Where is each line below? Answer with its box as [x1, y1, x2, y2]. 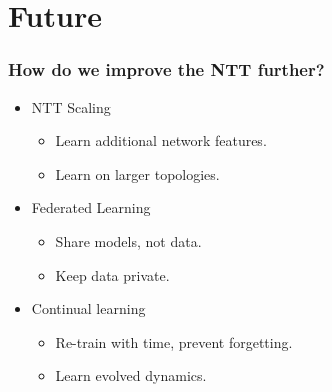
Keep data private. [55, 264, 170, 285]
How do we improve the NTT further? [8, 57, 325, 82]
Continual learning [31, 298, 146, 319]
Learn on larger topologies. [55, 163, 220, 184]
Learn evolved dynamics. [55, 365, 207, 386]
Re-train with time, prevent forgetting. [55, 331, 293, 352]
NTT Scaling [31, 96, 111, 117]
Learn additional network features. [55, 130, 267, 151]
